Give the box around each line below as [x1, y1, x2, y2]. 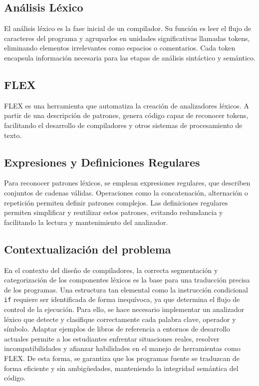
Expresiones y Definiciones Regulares [4, 154, 200, 169]
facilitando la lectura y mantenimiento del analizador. [4, 216, 168, 227]
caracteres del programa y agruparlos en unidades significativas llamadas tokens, [4, 32, 250, 43]
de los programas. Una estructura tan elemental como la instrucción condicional [4, 284, 248, 294]
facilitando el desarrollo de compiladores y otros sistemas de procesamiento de [4, 119, 243, 130]
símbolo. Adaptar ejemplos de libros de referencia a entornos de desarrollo [4, 323, 230, 334]
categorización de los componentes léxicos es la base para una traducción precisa [4, 274, 250, 285]
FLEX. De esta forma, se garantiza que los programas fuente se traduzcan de [4, 352, 240, 363]
